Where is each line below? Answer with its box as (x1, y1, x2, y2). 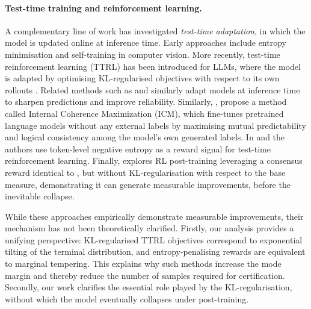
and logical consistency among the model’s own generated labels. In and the (5, 131, 285, 143)
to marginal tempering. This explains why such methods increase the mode (5, 257, 282, 270)
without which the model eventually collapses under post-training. (5, 292, 249, 305)
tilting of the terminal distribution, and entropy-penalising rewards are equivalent (5, 245, 306, 258)
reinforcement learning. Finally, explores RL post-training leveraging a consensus (5, 154, 303, 167)
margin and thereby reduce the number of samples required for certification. (5, 269, 285, 281)
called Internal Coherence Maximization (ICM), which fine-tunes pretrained (5, 107, 284, 119)
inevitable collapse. (5, 190, 75, 202)
